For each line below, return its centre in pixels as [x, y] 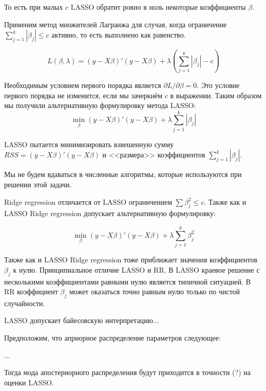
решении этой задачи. [38, 184]
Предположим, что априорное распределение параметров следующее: [112, 338]
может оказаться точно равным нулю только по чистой [155, 291]
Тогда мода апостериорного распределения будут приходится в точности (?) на [127, 372]
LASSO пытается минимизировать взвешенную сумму [89, 144]
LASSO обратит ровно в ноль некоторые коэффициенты [158, 7]
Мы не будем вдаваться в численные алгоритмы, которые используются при [123, 174]
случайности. [25, 303]
